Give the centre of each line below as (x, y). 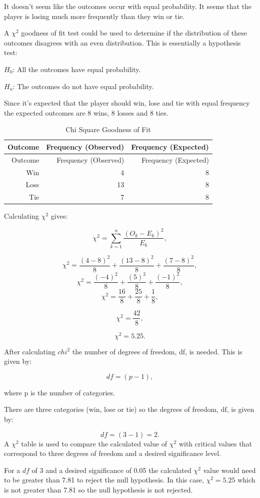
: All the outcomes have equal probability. (77, 69)
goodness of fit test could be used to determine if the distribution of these (134, 33)
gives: (59, 216)
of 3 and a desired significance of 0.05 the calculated (111, 470)
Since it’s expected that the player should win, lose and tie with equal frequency (127, 103)
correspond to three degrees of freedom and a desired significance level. (113, 453)
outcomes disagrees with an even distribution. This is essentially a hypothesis (122, 42)
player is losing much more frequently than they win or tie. (94, 16)
